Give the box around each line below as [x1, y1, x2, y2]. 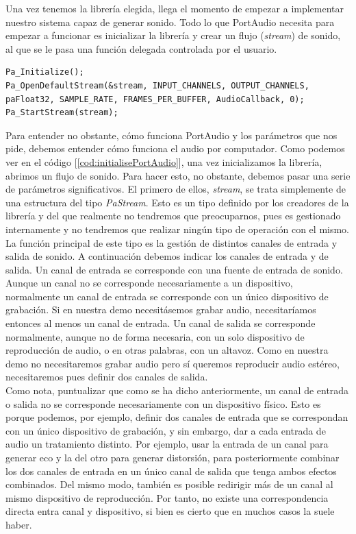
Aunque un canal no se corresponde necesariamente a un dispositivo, [5, 276, 293, 290]
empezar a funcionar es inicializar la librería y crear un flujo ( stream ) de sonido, [5, 28, 341, 43]
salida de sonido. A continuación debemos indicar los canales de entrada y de [5, 249, 329, 263]
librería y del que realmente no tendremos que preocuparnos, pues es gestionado [5, 208, 341, 223]
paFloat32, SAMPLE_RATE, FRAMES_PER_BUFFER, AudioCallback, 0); [5, 94, 305, 104]
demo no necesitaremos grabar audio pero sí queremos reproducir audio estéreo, [5, 356, 340, 370]
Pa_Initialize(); [5, 67, 84, 77]
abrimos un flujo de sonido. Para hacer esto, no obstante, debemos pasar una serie [5, 168, 351, 182]
